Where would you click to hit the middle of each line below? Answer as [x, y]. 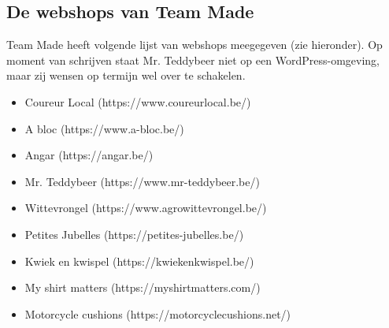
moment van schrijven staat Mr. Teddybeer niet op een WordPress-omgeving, [193, 60]
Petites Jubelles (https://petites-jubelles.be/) [134, 234]
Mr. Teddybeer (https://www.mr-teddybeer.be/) [142, 181]
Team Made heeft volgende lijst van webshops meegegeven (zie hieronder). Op [194, 45]
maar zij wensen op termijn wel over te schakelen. [126, 75]
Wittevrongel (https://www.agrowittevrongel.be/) [146, 208]
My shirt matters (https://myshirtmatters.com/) [143, 287]
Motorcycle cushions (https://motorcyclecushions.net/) [158, 313]
